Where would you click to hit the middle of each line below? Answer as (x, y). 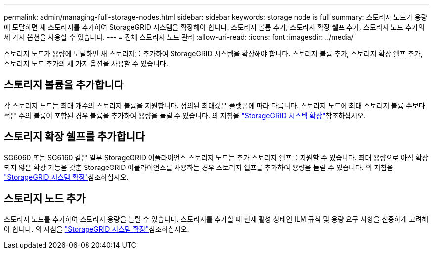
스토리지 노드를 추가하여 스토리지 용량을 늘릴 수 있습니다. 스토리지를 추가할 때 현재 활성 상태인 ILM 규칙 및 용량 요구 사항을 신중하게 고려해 (216, 219)
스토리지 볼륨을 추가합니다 (64, 85)
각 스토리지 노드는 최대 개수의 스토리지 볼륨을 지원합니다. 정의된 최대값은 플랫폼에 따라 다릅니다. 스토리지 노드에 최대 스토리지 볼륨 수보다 (215, 105)
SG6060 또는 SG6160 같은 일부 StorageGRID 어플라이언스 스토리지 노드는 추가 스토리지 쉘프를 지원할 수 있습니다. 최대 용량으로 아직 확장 (216, 157)
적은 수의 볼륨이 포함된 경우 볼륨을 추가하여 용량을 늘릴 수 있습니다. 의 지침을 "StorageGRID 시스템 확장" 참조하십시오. (185, 115)
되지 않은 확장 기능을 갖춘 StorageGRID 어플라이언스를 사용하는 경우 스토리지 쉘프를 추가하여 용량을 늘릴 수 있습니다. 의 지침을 (199, 167)
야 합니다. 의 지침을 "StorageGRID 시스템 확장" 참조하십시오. (97, 229)
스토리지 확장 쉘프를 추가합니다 (75, 137)
